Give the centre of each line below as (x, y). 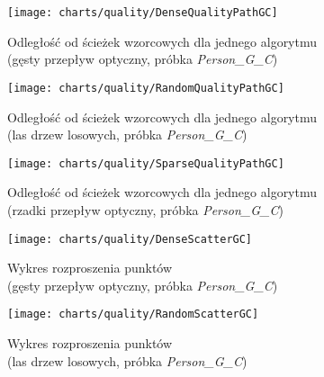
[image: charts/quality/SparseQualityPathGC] (146, 163)
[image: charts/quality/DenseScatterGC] (130, 239)
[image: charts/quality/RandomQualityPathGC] (146, 88)
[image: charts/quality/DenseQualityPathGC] (143, 13)
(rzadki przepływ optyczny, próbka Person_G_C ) (145, 209)
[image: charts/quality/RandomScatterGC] (133, 314)
